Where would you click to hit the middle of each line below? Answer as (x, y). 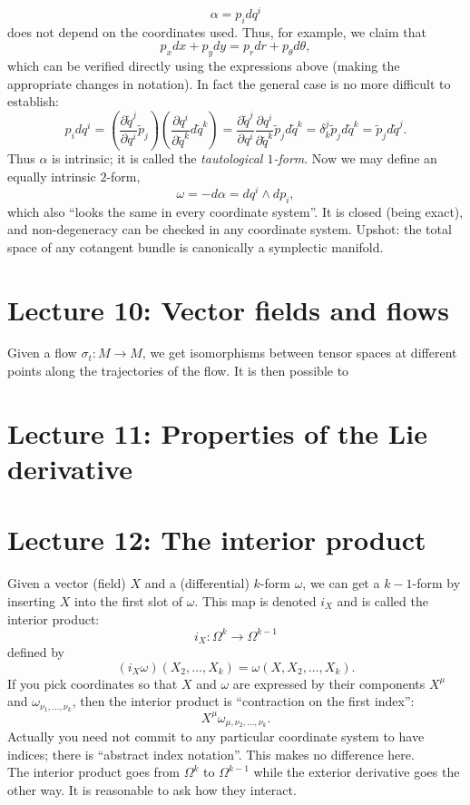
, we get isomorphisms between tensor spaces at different (299, 353)
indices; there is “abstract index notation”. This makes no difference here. (211, 754)
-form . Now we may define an (355, 158)
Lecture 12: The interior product (217, 540)
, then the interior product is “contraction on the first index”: (243, 701)
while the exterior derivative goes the (357, 772)
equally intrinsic (52, 177)
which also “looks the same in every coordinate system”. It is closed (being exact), (235, 211)
